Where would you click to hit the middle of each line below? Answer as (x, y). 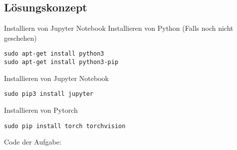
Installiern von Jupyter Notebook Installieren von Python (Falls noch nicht (119, 28)
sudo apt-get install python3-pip (61, 62)
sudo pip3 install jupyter (49, 94)
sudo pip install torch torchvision (65, 126)
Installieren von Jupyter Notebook (56, 78)
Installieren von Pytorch (41, 110)
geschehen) (20, 37)
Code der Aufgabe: (33, 142)
